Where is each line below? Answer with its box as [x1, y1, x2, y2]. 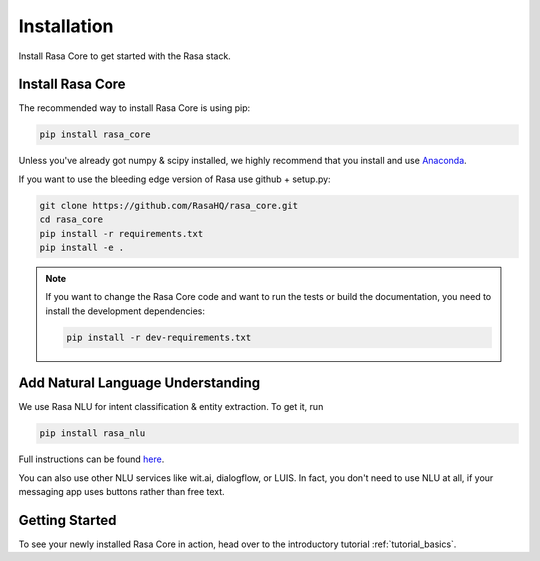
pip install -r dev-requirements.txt [66, 331, 252, 343]
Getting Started [18, 511, 117, 529]
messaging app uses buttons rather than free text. [18, 485, 225, 497]
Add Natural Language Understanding [18, 375, 260, 392]
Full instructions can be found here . [18, 453, 165, 465]
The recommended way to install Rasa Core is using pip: [18, 102, 251, 114]
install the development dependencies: [45, 305, 205, 317]
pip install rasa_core [39, 129, 151, 140]
